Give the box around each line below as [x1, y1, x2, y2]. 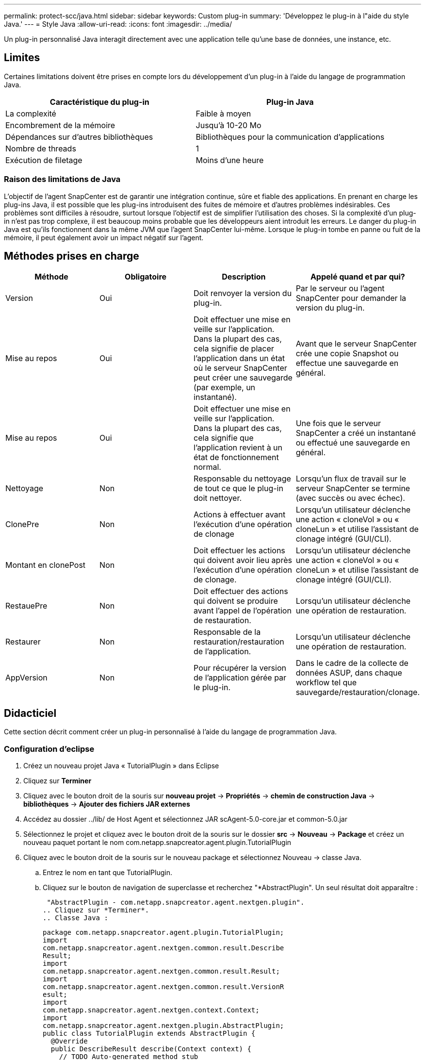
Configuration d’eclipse [4, 744, 95, 754]
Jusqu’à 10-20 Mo [196, 120, 262, 130]
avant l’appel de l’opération [194, 606, 292, 616]
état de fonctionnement [194, 452, 279, 463]
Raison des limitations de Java [4, 174, 121, 184]
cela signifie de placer [194, 344, 274, 354]
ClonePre [5, 519, 39, 530]
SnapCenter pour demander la [295, 293, 406, 303]
